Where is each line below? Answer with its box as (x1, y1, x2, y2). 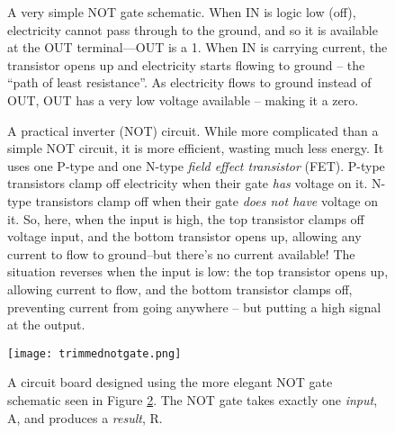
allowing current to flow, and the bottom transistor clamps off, (7, 279, 353, 298)
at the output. (7, 315, 85, 334)
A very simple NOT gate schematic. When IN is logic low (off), (7, 3, 356, 21)
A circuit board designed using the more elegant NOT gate (7, 373, 333, 392)
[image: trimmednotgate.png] (7, 347, 182, 360)
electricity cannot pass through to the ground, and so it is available (7, 20, 378, 39)
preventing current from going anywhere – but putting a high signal (7, 297, 382, 316)
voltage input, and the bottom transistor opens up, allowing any (7, 227, 362, 246)
